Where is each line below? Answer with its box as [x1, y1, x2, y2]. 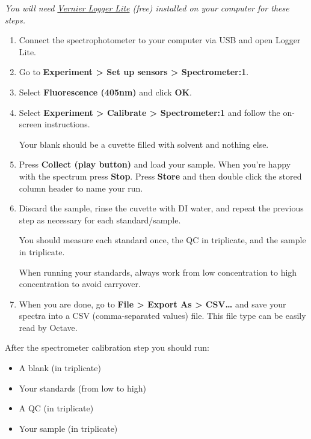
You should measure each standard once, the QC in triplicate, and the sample [19, 234, 306, 246]
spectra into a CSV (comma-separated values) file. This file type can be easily [19, 309, 306, 322]
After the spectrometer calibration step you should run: [5, 341, 209, 354]
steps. [5, 13, 25, 26]
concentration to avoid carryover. [19, 277, 141, 290]
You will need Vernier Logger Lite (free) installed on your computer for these [5, 2, 289, 14]
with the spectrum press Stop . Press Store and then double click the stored [19, 169, 302, 182]
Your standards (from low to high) [19, 381, 146, 394]
